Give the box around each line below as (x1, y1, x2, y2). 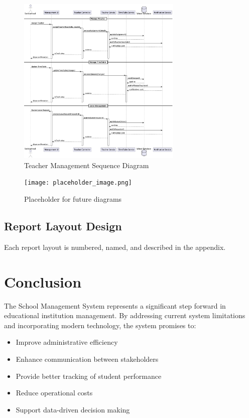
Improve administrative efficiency (16, 337, 118, 347)
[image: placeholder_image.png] (24, 179, 132, 187)
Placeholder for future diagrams (24, 194, 122, 204)
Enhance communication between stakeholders (16, 354, 159, 364)
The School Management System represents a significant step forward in (4, 300, 226, 311)
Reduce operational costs (16, 387, 93, 398)
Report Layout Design (4, 218, 122, 234)
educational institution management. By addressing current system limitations (4, 310, 245, 321)
